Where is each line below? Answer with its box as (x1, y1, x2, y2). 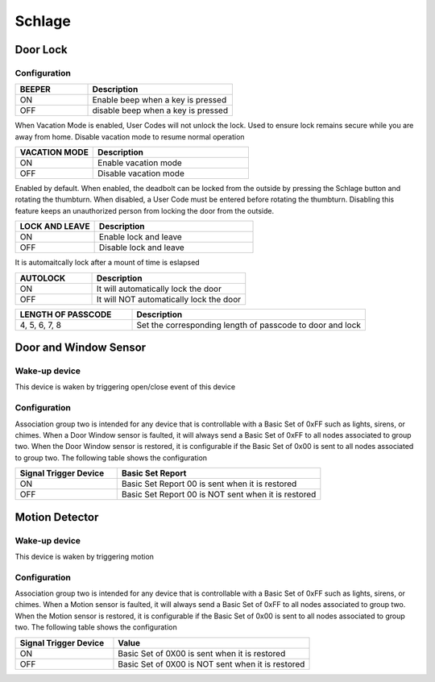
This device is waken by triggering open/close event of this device (14, 382, 236, 392)
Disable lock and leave (98, 242, 184, 253)
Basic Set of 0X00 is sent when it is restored (118, 647, 286, 659)
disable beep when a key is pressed (92, 105, 229, 116)
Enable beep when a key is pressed (92, 94, 227, 106)
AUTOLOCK (19, 272, 66, 284)
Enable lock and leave (98, 231, 183, 243)
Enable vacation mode (97, 157, 183, 168)
